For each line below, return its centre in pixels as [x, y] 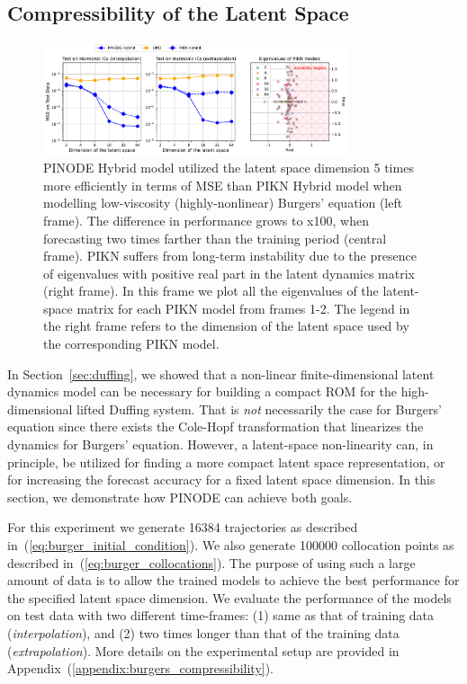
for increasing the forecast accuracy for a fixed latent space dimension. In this [221, 480]
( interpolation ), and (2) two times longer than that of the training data [203, 632]
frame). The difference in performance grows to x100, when [206, 220]
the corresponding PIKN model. [131, 344]
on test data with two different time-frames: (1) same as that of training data [221, 615]
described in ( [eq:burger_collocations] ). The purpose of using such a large [211, 562]
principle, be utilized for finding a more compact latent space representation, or [226, 462]
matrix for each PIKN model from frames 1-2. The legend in [243, 308]
